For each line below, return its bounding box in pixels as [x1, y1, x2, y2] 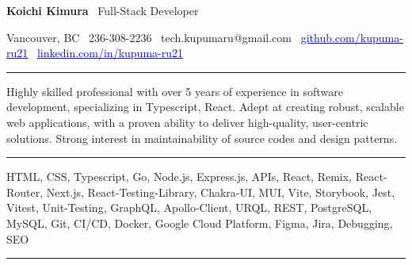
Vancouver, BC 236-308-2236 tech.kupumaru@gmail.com [6, 29, 292, 45]
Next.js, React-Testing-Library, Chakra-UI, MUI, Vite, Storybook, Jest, [46, 183, 395, 200]
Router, [6, 183, 44, 200]
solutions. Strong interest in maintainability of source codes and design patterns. [6, 129, 398, 146]
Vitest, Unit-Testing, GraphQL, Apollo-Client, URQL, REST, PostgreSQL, [6, 199, 372, 216]
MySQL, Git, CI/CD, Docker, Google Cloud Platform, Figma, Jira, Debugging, [6, 214, 393, 231]
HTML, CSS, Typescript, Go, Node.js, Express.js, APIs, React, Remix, [6, 168, 353, 185]
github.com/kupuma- [300, 29, 403, 45]
